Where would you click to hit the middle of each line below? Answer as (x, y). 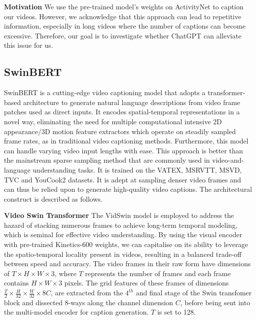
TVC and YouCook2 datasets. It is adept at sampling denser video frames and (123, 179)
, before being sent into (215, 302)
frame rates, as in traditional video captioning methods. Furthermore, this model (126, 141)
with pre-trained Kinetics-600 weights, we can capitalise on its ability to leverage (126, 244)
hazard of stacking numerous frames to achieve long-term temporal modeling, (121, 225)
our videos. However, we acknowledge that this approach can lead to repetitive (123, 16)
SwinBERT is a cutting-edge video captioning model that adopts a (105, 92)
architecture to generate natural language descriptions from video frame (131, 102)
